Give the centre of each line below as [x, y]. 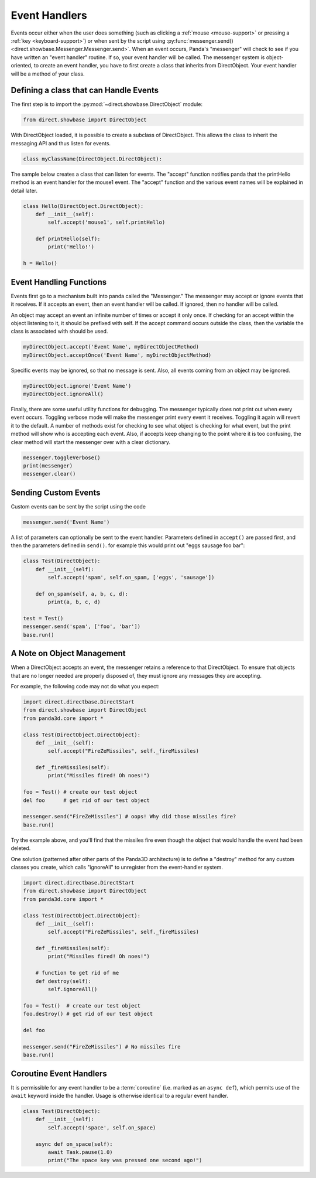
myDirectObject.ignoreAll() [63, 394]
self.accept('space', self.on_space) [102, 1127]
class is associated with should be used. [59, 332]
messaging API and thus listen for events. [61, 143]
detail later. [24, 190]
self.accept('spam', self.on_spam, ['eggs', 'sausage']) [131, 577]
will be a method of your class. [48, 74]
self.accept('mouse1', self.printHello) [107, 222]
